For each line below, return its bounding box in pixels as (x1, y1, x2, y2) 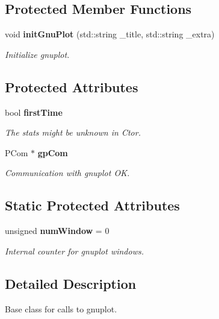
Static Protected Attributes (5, 196, 180, 215)
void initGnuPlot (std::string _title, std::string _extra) (5, 28, 215, 40)
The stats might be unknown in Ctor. (5, 126, 141, 139)
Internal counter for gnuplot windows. (5, 244, 144, 257)
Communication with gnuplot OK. (5, 166, 130, 179)
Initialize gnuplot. (5, 48, 70, 60)
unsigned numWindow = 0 (5, 224, 109, 237)
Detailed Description (5, 274, 137, 292)
